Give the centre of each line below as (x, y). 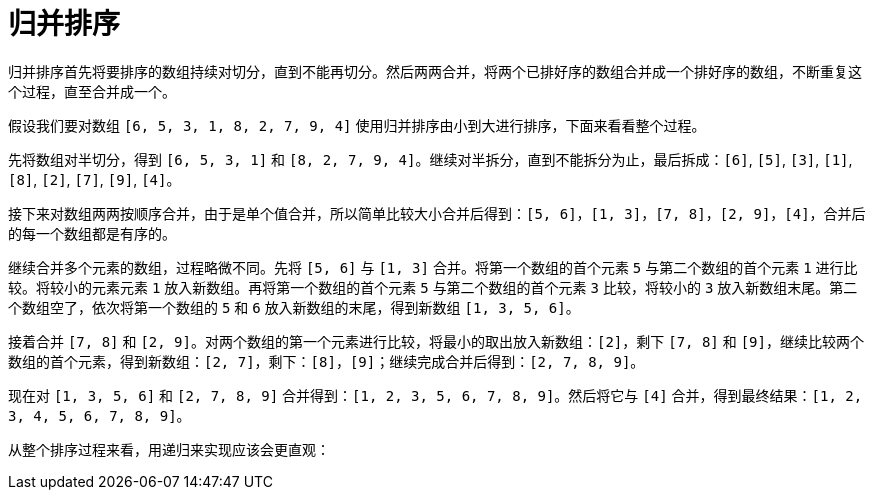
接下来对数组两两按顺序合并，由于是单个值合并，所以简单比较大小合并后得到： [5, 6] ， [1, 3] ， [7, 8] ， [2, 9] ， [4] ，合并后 (437, 213)
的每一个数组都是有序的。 (92, 233)
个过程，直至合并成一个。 (92, 91)
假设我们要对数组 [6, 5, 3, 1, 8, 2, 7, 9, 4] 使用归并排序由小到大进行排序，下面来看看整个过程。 (357, 125)
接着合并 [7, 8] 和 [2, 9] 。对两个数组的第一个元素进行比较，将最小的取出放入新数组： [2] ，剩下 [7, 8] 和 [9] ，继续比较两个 (436, 341)
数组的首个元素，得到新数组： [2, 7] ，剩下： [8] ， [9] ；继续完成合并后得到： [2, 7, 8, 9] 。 (326, 361)
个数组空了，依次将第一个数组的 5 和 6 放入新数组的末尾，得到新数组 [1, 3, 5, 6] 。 (294, 307)
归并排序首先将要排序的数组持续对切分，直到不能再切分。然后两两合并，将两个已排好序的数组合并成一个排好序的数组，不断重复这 (435, 71)
